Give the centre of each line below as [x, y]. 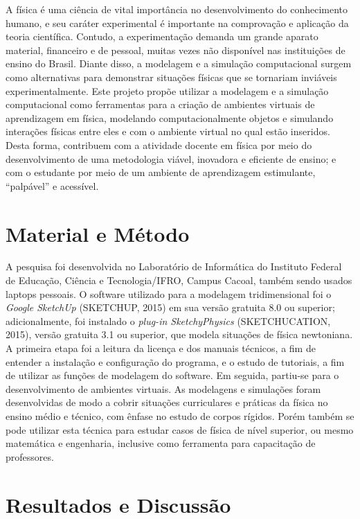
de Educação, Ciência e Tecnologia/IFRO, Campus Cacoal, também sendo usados [179, 280]
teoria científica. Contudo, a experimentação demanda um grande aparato [162, 36]
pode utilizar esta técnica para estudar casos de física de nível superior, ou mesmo [180, 429]
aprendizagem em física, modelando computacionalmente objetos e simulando [170, 117]
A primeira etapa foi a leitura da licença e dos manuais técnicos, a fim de [161, 348]
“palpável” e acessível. [52, 185]
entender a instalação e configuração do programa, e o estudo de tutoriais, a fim [175, 361]
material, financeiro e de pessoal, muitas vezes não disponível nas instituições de [175, 50]
